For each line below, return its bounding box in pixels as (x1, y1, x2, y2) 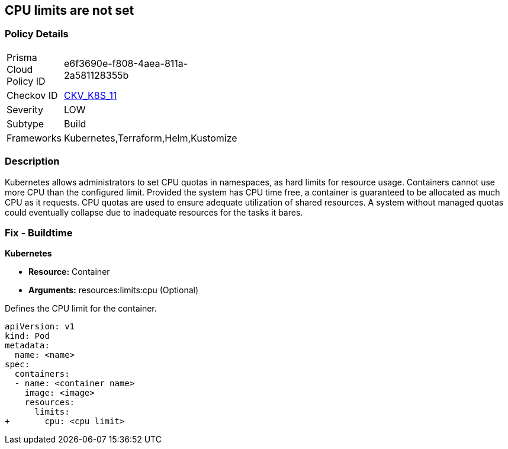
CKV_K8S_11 (63, 89, 117, 101)
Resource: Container (28, 267, 110, 277)
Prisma (7, 51, 37, 63)
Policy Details (5, 28, 69, 40)
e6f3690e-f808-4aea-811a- (63, 57, 188, 69)
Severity (7, 103, 43, 116)
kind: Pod (5, 331, 50, 341)
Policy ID (7, 75, 46, 87)
